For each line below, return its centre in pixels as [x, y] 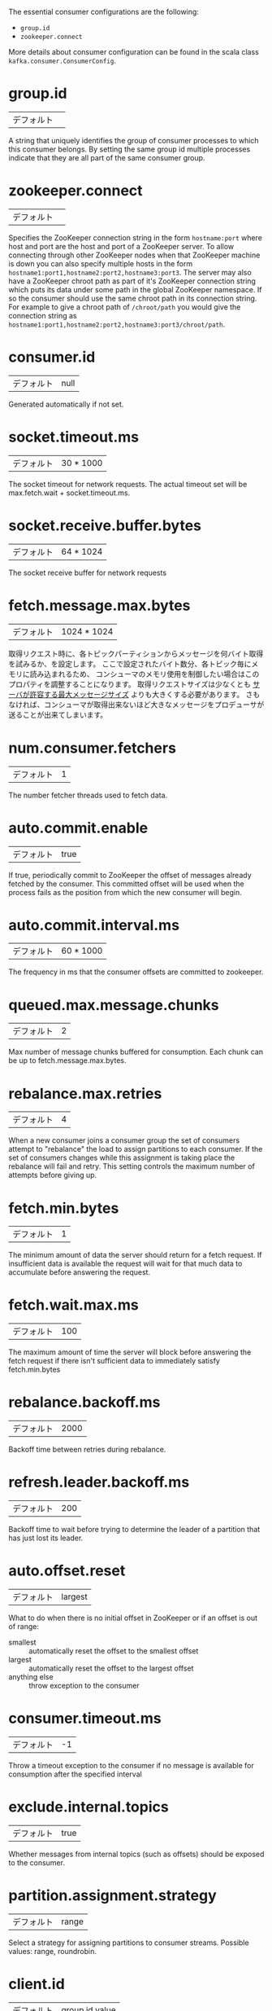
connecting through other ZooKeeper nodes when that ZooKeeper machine [134, 255]
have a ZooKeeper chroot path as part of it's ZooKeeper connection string [132, 281]
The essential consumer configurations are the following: [104, 12]
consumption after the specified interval [75, 1774]
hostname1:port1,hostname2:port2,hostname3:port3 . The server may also [130, 272]
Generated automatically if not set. [66, 404]
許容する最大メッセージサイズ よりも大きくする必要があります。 [137, 694]
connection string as [43, 315]
